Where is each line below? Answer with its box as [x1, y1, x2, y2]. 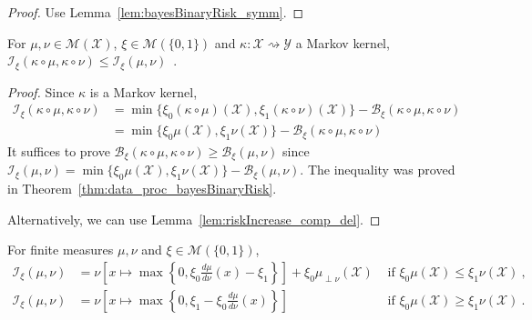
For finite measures [7, 240, 114, 259]
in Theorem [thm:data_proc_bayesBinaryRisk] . [7, 179, 277, 198]
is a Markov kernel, [89, 82, 198, 101]
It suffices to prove [7, 141, 110, 160]
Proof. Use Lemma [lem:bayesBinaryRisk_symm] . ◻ [7, 3, 304, 21]
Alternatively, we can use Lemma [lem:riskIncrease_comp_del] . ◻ [7, 209, 381, 228]
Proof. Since [7, 82, 75, 101]
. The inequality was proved [300, 160, 455, 179]
